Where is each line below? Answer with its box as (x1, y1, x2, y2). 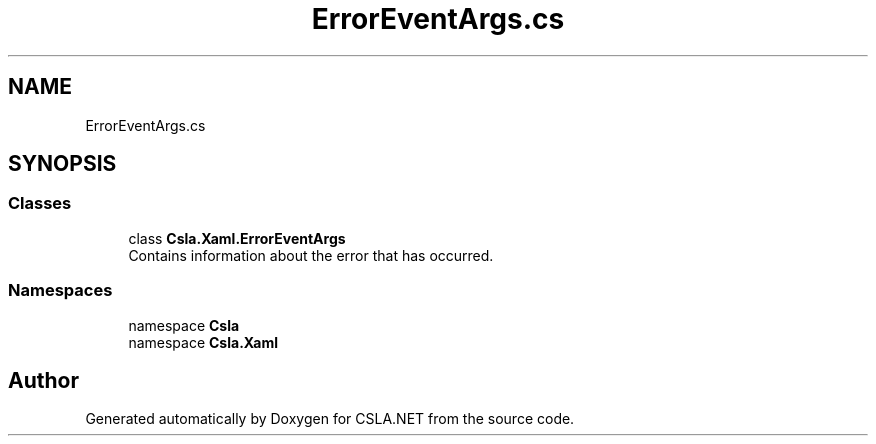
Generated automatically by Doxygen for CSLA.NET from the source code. (85, 410, 575, 428)
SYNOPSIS (8, 151, 117, 177)
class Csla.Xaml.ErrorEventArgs (128, 229, 346, 247)
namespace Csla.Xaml (128, 333, 279, 351)
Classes (8, 193, 72, 214)
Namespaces (8, 280, 113, 301)
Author (8, 367, 79, 393)
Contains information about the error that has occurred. (128, 246, 494, 264)
